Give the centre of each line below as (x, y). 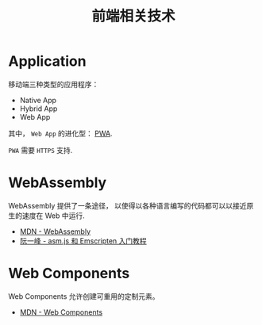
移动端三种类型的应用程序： (54, 84)
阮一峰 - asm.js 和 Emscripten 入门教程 (83, 241)
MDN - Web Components (61, 312)
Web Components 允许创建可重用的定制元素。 (84, 296)
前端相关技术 (133, 16)
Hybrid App (39, 109)
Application (47, 61)
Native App (38, 100)
